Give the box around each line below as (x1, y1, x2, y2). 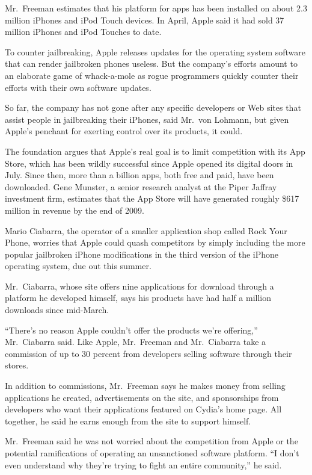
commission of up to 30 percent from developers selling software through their (5, 347, 292, 359)
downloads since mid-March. (5, 303, 109, 316)
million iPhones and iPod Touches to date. (5, 25, 162, 38)
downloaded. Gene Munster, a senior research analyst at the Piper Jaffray (5, 180, 277, 193)
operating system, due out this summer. (5, 259, 151, 272)
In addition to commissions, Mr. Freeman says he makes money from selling (5, 379, 286, 392)
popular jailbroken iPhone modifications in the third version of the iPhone (5, 247, 279, 260)
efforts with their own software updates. (5, 81, 151, 93)
